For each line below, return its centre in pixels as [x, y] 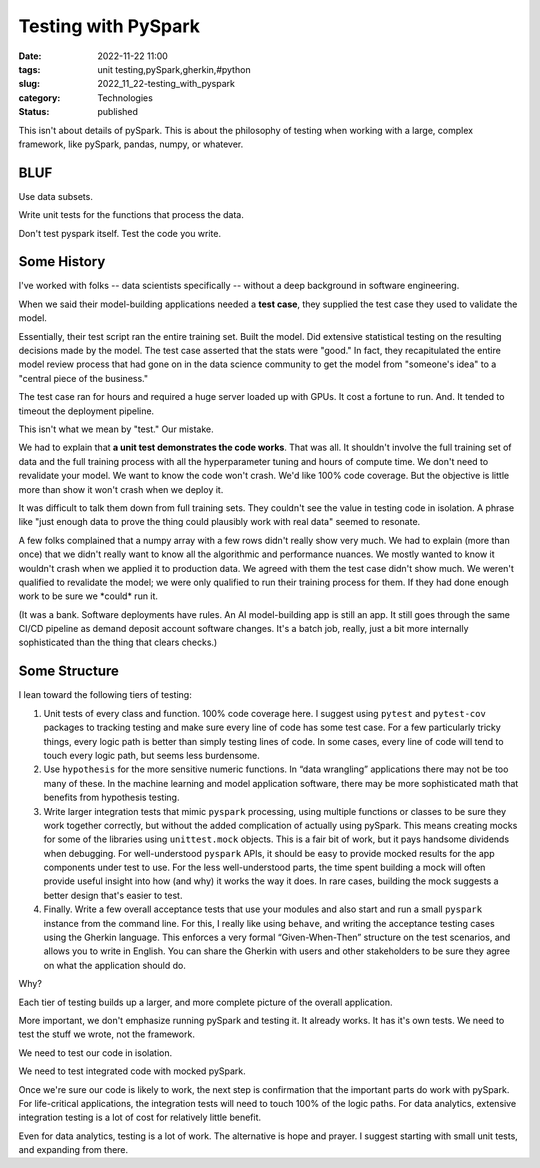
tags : [29, 69]
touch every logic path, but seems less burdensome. [151, 755]
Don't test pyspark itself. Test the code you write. [120, 233]
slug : [29, 84]
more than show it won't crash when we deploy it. [121, 489]
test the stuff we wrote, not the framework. [106, 1034]
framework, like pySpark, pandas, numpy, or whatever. [131, 144]
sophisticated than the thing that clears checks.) [118, 642]
